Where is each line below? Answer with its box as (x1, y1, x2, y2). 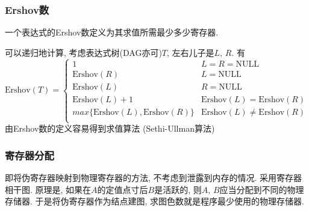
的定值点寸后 (97, 183, 148, 195)
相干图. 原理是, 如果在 (5, 183, 92, 195)
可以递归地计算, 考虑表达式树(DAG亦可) (5, 46, 162, 58)
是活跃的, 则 (154, 183, 202, 195)
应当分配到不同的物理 (219, 183, 304, 195)
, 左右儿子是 (167, 46, 214, 58)
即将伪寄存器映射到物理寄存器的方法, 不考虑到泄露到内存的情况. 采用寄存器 (5, 171, 302, 183)
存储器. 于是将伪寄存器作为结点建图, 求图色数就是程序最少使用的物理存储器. (5, 195, 304, 207)
